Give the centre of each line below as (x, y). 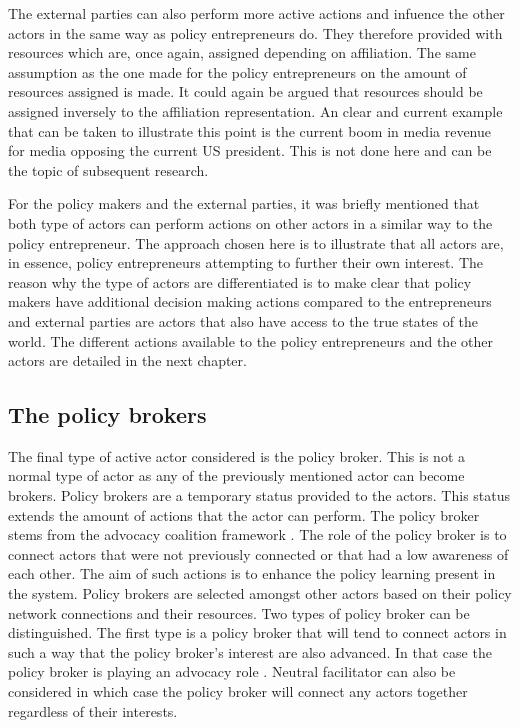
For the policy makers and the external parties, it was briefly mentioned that (244, 203)
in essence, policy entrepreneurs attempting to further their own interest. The (246, 262)
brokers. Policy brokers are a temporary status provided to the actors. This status (259, 495)
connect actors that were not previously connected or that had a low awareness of (258, 553)
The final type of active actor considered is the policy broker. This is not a (237, 455)
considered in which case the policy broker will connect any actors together (238, 691)
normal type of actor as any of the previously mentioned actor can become (236, 475)
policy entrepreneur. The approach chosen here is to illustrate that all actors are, (256, 242)
